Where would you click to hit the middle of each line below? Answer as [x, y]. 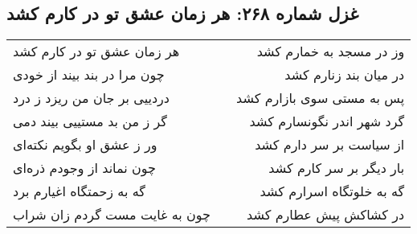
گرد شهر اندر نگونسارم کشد [327, 121]
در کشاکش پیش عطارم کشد [326, 215]
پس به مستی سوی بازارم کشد [321, 98]
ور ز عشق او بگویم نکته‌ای [85, 145]
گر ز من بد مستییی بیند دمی [90, 121]
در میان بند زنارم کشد [345, 75]
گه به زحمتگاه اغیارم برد [79, 191]
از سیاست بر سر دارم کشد [330, 145]
